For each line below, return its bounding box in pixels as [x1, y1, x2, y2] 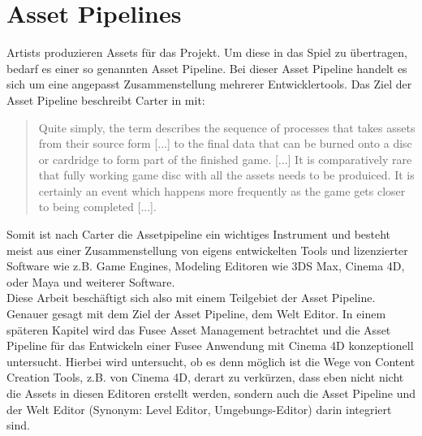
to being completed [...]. [38, 198, 157, 215]
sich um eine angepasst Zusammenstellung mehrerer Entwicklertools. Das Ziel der [6, 76, 412, 93]
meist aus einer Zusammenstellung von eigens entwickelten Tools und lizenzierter [6, 241, 408, 258]
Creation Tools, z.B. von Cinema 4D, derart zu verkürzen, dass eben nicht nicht [6, 369, 404, 386]
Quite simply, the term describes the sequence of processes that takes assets [38, 119, 416, 136]
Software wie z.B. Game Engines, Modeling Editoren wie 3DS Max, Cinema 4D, [6, 257, 405, 274]
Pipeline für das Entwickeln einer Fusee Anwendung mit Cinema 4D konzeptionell [6, 337, 414, 354]
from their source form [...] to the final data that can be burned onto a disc [38, 135, 412, 152]
